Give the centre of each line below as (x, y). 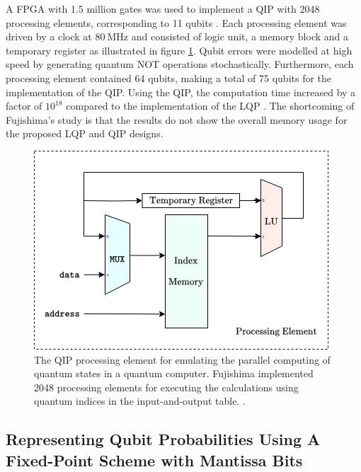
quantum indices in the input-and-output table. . (140, 401)
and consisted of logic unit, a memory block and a (240, 36)
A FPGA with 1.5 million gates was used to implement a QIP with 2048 (163, 8)
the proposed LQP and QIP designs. (85, 133)
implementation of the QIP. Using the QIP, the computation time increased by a (181, 92)
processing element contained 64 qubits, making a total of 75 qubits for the (169, 77)
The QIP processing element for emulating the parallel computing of (182, 359)
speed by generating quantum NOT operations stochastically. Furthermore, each (180, 64)
